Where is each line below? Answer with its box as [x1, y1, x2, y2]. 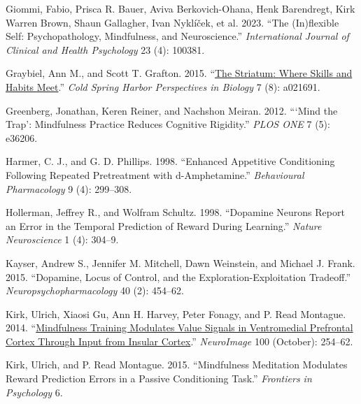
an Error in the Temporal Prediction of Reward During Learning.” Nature [6, 218, 322, 233]
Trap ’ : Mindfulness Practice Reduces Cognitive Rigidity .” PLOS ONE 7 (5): [6, 117, 330, 131]
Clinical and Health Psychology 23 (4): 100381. [6, 42, 205, 57]
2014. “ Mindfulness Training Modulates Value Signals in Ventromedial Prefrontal [6, 320, 353, 335]
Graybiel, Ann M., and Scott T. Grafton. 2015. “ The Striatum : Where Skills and [6, 66, 353, 80]
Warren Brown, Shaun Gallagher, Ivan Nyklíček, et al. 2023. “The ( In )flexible [6, 15, 339, 29]
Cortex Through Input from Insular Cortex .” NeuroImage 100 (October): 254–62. [6, 333, 353, 348]
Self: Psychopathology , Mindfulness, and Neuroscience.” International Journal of [6, 29, 349, 43]
